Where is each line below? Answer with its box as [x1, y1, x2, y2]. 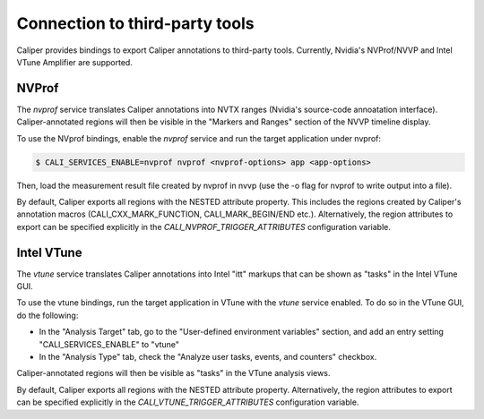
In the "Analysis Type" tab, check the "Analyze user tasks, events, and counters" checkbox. [39, 352, 377, 363]
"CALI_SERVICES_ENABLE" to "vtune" [39, 338, 179, 349]
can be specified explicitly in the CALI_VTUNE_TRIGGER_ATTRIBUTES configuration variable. [16, 397, 359, 407]
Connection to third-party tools [16, 13, 255, 33]
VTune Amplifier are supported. [16, 56, 134, 67]
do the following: [16, 310, 79, 321]
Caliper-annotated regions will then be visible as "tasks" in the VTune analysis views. [16, 368, 331, 379]
